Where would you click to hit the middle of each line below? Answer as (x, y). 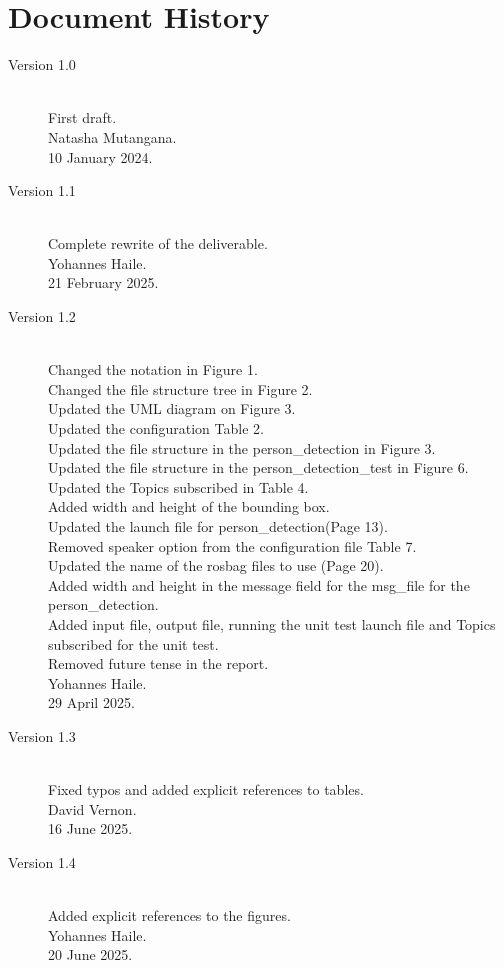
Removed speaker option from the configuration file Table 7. (232, 545)
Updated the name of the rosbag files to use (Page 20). (216, 565)
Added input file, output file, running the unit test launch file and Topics (272, 623)
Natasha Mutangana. (112, 136)
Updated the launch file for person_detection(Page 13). (218, 526)
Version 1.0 (42, 64)
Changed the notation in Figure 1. (153, 369)
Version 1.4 (42, 861)
